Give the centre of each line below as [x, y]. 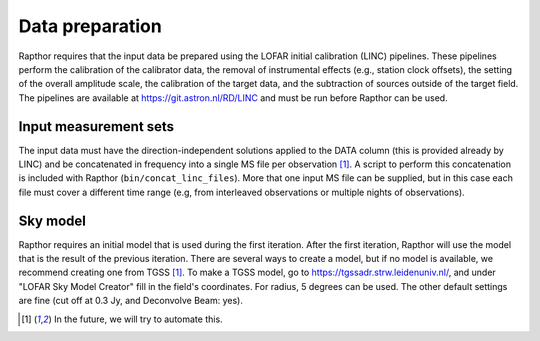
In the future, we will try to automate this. [138, 319]
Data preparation [90, 26]
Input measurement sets [96, 126]
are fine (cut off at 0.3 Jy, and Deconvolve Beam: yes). [131, 301]
